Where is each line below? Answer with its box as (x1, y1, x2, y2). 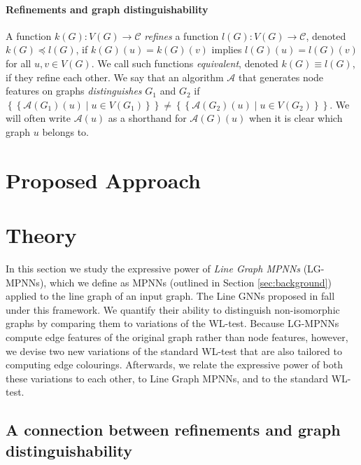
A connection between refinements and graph (6, 419, 341, 440)
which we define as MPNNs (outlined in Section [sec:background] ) (49, 275, 332, 289)
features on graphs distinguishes (6, 83, 142, 98)
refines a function (144, 28, 219, 43)
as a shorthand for (108, 111, 187, 125)
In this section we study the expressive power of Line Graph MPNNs (6, 261, 301, 276)
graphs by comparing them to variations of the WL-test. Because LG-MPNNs (6, 316, 339, 331)
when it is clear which (248, 111, 343, 125)
